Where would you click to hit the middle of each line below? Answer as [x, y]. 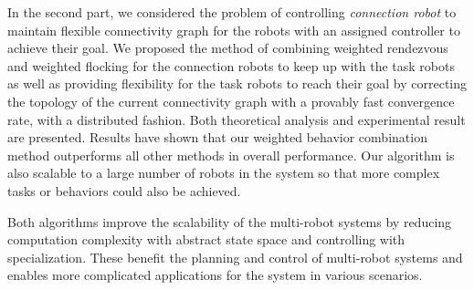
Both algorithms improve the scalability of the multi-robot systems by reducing [230, 221]
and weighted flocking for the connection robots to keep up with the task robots [231, 65]
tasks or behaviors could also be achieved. [124, 190]
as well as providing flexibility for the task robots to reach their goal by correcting [237, 83]
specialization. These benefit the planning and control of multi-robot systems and [235, 257]
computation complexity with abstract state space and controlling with [206, 239]
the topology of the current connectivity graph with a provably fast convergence [231, 101]
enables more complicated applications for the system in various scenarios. [215, 275]
